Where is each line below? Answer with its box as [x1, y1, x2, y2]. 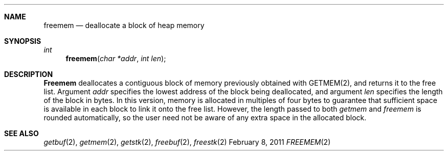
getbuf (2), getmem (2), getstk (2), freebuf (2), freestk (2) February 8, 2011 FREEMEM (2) [43, 138, 331, 146]
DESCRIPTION [4, 70, 53, 79]
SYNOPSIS [4, 37, 41, 45]
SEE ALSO [4, 129, 39, 138]
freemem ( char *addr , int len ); [65, 54, 166, 63]
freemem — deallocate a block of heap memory [43, 21, 205, 30]
